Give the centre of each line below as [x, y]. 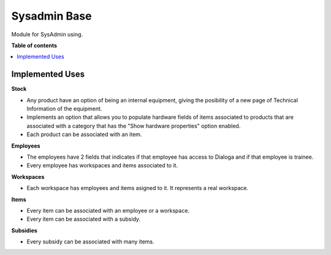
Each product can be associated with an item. [84, 134]
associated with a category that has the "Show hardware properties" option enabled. [134, 126]
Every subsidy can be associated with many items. [90, 242]
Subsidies [25, 230]
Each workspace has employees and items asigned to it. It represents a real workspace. [137, 188]
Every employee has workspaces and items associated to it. [102, 166]
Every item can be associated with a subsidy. [84, 219]
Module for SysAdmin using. [47, 34]
